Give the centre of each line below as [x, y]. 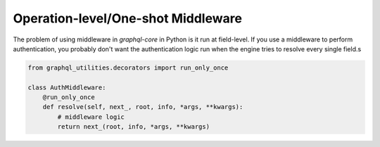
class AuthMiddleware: [67, 87]
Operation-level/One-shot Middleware [128, 18]
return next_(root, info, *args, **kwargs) [134, 127]
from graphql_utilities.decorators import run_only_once [128, 68]
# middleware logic [91, 117]
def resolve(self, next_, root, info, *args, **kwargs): [143, 107]
